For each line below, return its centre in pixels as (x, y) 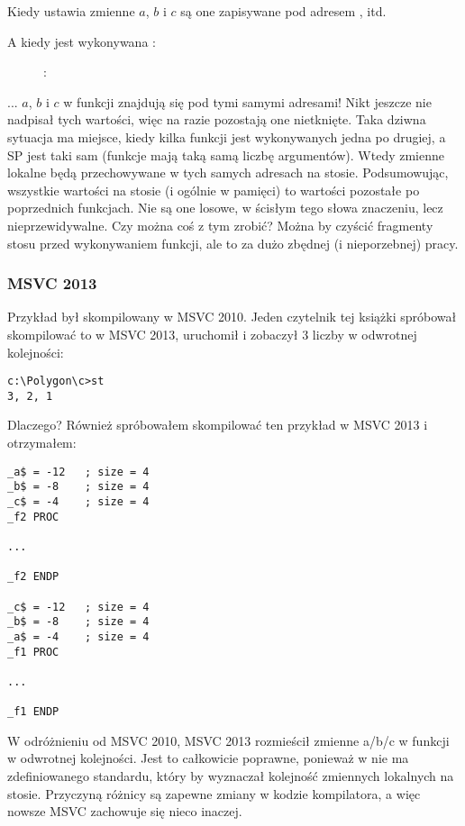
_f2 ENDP (33, 577)
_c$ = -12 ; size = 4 (78, 607)
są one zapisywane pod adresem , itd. (283, 11)
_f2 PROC (33, 517)
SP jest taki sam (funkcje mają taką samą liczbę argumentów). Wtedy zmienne (226, 154)
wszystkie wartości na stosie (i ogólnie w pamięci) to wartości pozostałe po (214, 190)
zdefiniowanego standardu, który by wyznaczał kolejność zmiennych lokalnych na (231, 775)
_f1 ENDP (33, 712)
